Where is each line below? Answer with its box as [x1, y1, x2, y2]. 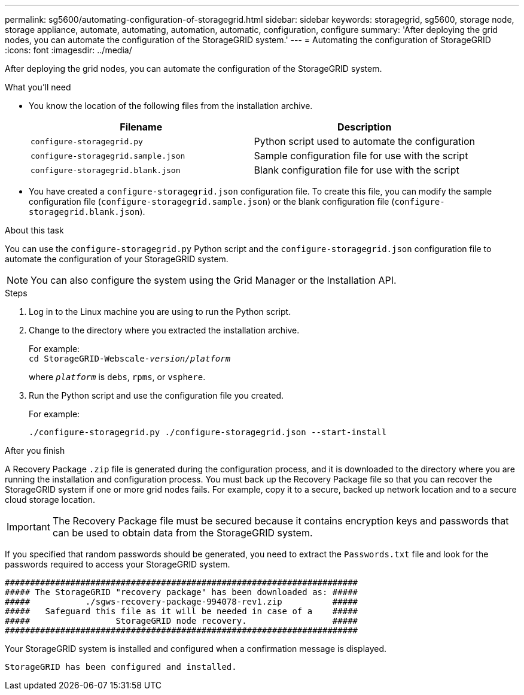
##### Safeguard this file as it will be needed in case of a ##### [5, 606, 358, 616]
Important [7, 521, 50, 533]
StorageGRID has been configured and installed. [5, 662, 237, 672]
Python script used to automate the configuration [254, 135, 476, 147]
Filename [120, 121, 163, 133]
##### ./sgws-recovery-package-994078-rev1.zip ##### [5, 597, 358, 606]
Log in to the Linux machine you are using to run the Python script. [29, 306, 291, 317]
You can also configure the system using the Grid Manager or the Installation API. [31, 274, 397, 286]
